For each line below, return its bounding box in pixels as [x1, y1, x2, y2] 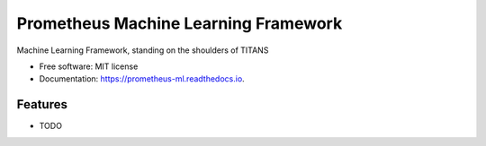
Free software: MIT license [39, 61, 139, 72]
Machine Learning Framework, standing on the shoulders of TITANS [16, 45, 269, 56]
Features [16, 97, 67, 112]
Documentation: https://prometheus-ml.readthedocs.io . [39, 73, 245, 84]
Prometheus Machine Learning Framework [16, 13, 343, 33]
